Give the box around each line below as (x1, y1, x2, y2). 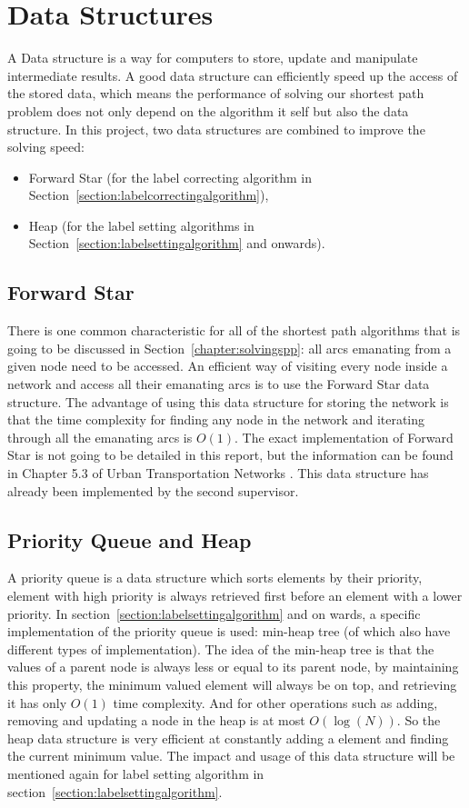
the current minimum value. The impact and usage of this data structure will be (7, 746, 455, 765)
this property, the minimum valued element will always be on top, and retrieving (7, 674, 457, 693)
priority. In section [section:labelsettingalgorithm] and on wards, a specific (7, 604, 421, 623)
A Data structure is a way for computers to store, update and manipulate (7, 48, 418, 67)
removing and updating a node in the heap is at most (7, 711, 305, 730)
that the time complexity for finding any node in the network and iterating (7, 410, 425, 429)
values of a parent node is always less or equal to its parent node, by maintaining (7, 657, 459, 676)
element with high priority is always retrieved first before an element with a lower (7, 586, 463, 604)
